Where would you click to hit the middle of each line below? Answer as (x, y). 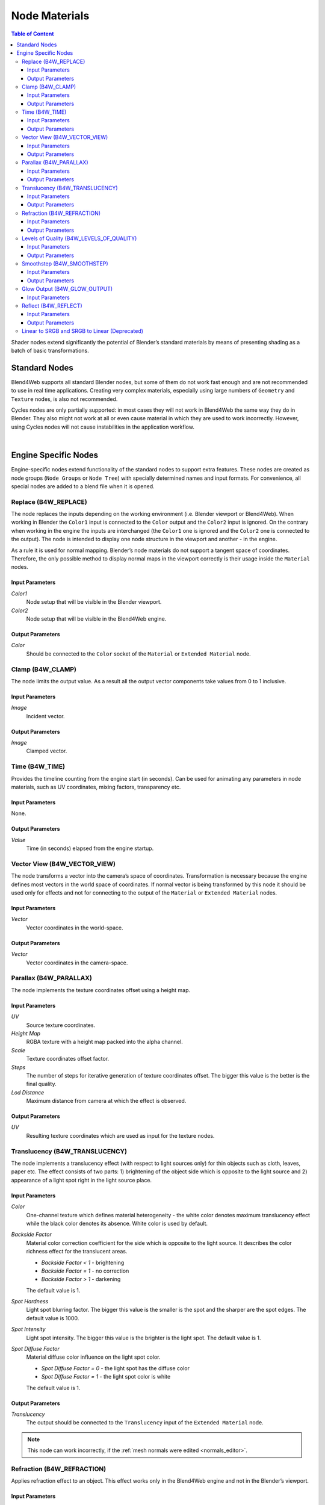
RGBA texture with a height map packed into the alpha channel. (104, 1042)
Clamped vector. (47, 751)
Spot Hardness (30, 1302)
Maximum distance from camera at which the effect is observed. (106, 1101)
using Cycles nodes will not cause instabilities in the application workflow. (103, 427)
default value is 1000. (53, 1318)
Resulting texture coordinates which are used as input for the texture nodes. (120, 1135)
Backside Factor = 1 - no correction (85, 1271)
